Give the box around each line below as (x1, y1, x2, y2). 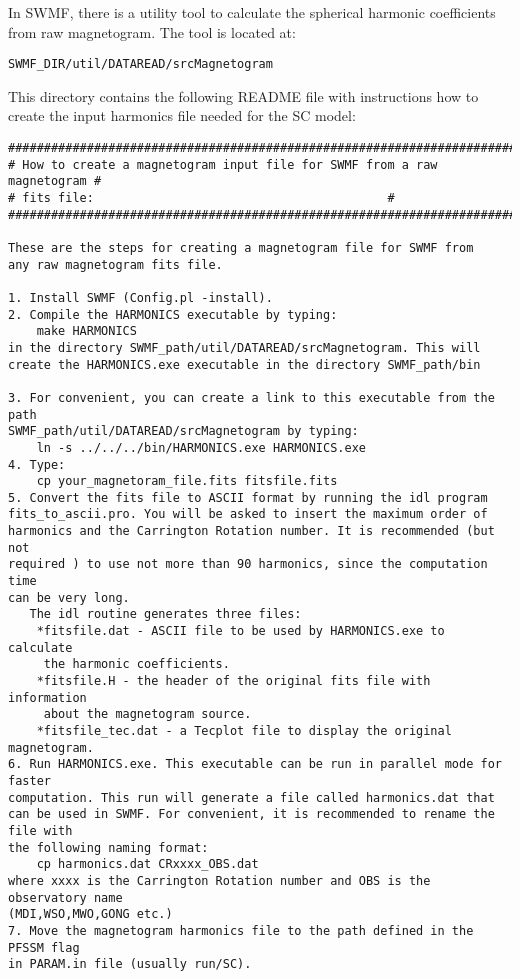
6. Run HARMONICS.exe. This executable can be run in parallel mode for (8, 757, 502, 772)
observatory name (8, 890, 123, 905)
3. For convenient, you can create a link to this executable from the (8, 390, 495, 405)
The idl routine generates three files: (29, 607, 302, 622)
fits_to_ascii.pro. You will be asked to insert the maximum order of (8, 507, 488, 522)
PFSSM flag (8, 940, 80, 955)
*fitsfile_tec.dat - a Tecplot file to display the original (36, 724, 452, 738)
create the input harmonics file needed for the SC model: (8, 105, 356, 126)
